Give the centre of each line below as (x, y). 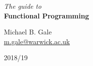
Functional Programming (46, 15)
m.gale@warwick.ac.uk (37, 41)
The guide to (23, 6)
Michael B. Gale (28, 32)
